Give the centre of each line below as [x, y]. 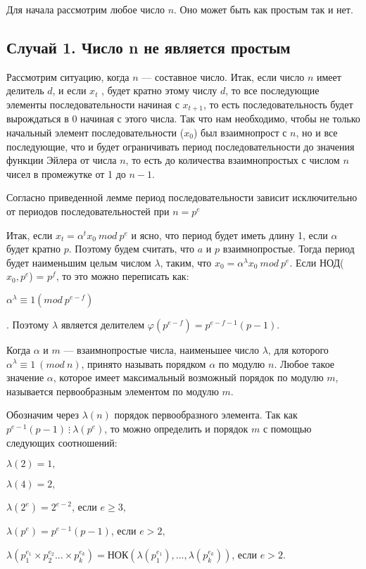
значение [25, 377]
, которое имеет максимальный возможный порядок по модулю [188, 377]
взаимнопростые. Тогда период [289, 249]
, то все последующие [272, 90]
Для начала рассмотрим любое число [86, 9]
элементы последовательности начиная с [93, 104]
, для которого [298, 349]
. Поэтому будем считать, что [132, 249]
